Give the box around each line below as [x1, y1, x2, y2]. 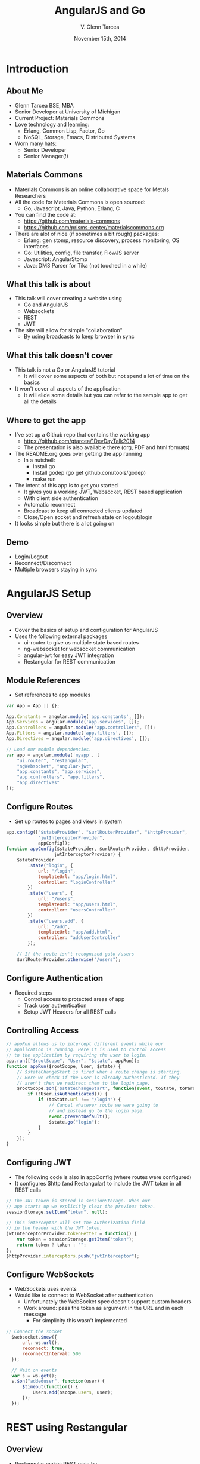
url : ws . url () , [21, 1340, 60, 1346]
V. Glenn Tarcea [80, 23, 120, 30]
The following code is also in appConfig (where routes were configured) [14, 1173, 192, 1180]
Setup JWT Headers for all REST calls [23, 1008, 117, 1015]
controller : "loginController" [37, 879, 116, 885]
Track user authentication [23, 1002, 87, 1009]
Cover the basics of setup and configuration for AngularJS [14, 626, 158, 633]
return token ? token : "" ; [17, 1242, 86, 1248]
